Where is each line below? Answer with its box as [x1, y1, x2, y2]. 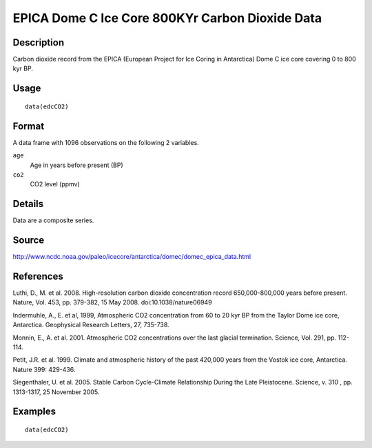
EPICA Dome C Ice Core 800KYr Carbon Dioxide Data [12, 10, 322, 26]
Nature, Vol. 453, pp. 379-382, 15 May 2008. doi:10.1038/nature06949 [12, 298, 213, 306]
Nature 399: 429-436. [12, 365, 76, 373]
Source [12, 235, 45, 246]
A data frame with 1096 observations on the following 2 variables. [12, 138, 199, 146]
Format [12, 120, 45, 132]
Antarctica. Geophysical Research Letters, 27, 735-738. [12, 321, 169, 329]
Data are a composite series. [12, 216, 94, 224]
